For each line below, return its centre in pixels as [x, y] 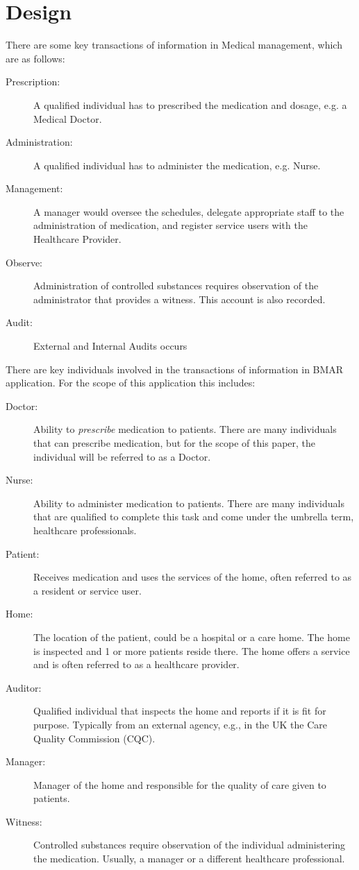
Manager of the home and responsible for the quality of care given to [180, 784]
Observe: [24, 262]
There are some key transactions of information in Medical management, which [174, 45]
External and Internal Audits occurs [110, 346]
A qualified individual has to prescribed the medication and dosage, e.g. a [190, 104]
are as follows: [35, 58]
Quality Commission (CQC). [94, 738]
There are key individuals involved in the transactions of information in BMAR [175, 369]
